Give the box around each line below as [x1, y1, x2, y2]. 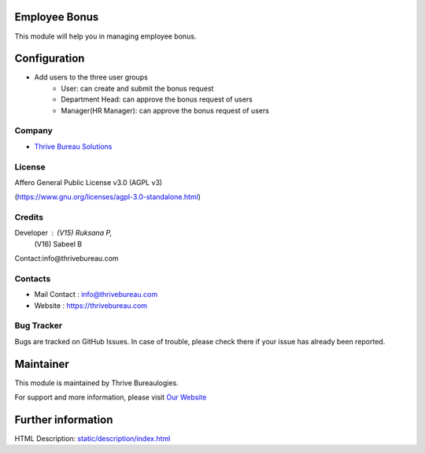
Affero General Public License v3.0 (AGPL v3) [14, 177, 163, 187]
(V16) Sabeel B [34, 239, 83, 248]
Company [14, 125, 53, 136]
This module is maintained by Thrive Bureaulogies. [14, 378, 179, 388]
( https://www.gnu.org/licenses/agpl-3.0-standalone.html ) [14, 192, 201, 202]
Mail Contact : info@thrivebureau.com [34, 290, 157, 299]
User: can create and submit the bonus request [61, 84, 214, 93]
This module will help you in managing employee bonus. [14, 32, 197, 41]
